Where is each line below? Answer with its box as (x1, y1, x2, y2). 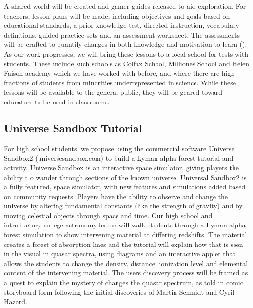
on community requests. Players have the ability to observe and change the (4, 191, 228, 201)
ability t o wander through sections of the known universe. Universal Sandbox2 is (4, 172, 247, 182)
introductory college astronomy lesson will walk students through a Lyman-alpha (4, 220, 246, 230)
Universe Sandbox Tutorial (4, 120, 142, 135)
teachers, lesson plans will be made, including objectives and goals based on (4, 10, 230, 21)
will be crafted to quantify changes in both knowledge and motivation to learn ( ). (4, 39, 247, 49)
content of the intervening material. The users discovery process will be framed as (4, 267, 248, 278)
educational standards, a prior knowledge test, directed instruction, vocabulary (4, 20, 239, 30)
